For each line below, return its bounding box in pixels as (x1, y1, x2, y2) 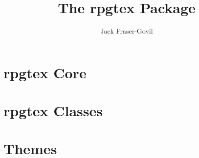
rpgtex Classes (3, 101, 103, 121)
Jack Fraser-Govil (100, 26, 153, 36)
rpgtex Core (3, 62, 87, 82)
